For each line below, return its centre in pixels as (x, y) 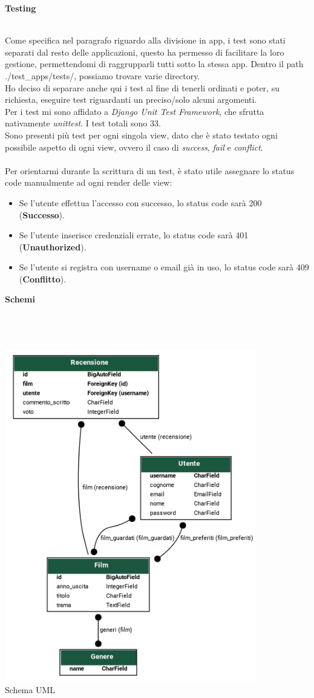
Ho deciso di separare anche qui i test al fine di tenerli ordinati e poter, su (142, 87)
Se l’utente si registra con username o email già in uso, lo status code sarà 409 (164, 267)
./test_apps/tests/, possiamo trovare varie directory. (103, 75)
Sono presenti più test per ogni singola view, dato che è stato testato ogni (141, 135)
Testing (21, 8)
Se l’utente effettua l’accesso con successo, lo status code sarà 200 (140, 202)
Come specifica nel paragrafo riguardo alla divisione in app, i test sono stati (145, 40)
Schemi (20, 299)
